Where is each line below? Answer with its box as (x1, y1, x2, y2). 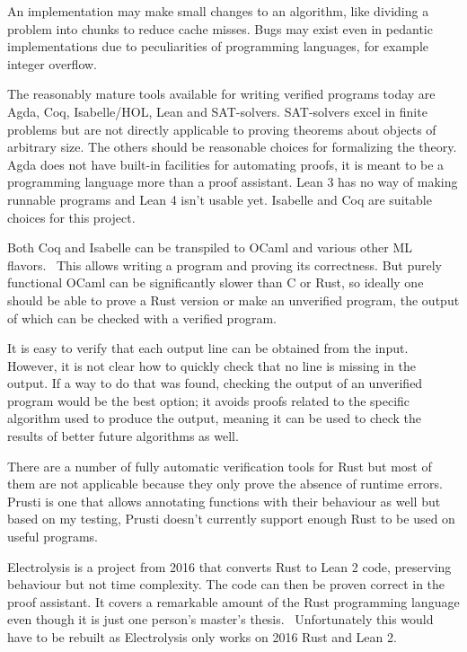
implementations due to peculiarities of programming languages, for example (7, 37, 429, 56)
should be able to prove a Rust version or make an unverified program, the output (7, 290, 460, 309)
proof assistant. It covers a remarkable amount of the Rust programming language (7, 592, 460, 611)
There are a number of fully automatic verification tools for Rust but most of (7, 456, 432, 475)
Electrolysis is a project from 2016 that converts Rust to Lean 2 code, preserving (7, 557, 452, 576)
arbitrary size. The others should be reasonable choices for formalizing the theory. (7, 137, 457, 156)
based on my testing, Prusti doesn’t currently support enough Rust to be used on (7, 509, 455, 528)
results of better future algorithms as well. (7, 427, 239, 445)
